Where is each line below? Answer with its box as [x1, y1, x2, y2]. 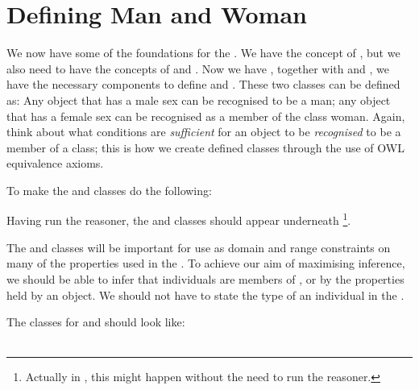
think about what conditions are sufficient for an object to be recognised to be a [6, 123, 401, 140]
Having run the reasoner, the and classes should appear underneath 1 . [6, 210, 351, 229]
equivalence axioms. [6, 155, 104, 172]
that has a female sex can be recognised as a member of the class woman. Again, [6, 107, 405, 124]
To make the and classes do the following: [6, 181, 212, 198]
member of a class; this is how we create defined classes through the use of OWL [6, 139, 404, 156]
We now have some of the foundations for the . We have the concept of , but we [6, 44, 400, 61]
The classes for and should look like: [6, 313, 185, 330]
